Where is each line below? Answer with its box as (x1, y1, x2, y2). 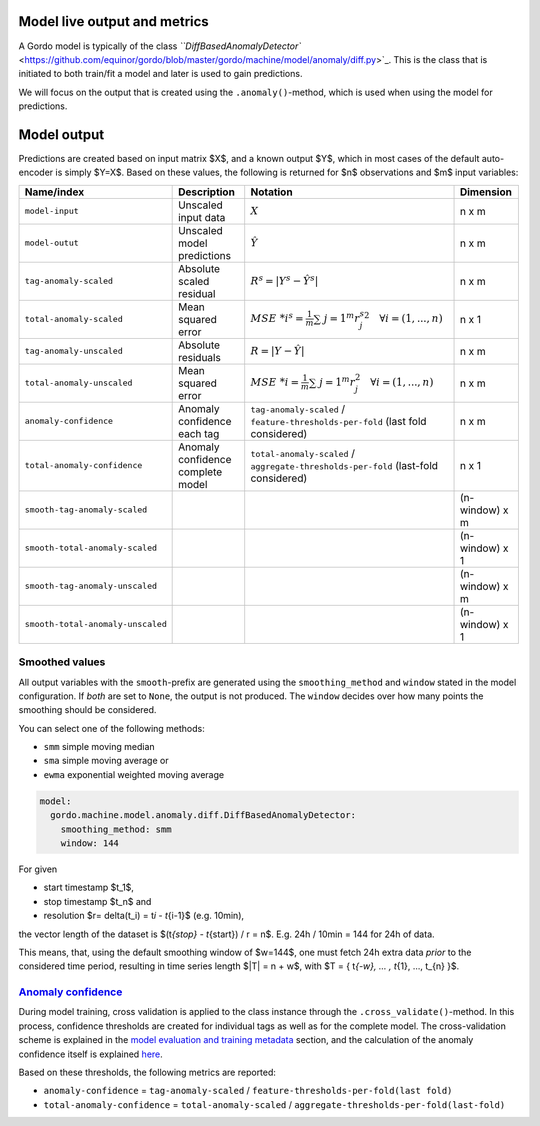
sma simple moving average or (43, 755, 169, 767)
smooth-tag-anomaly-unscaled (24, 581, 158, 592)
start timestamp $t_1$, (43, 881, 135, 894)
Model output (18, 126, 105, 143)
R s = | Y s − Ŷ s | (250, 272, 319, 287)
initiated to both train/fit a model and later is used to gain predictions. (18, 68, 303, 80)
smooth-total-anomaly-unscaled (24, 619, 167, 630)
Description (178, 185, 235, 199)
